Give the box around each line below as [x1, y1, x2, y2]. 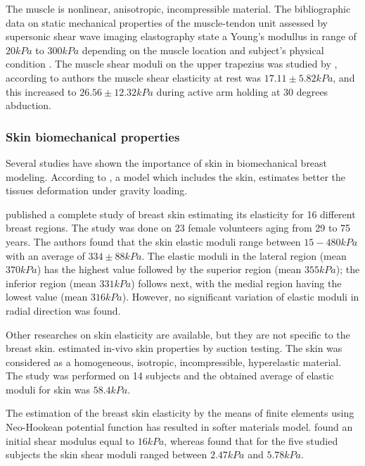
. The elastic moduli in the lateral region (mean [141, 248, 347, 263]
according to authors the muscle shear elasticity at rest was [6, 70, 262, 84]
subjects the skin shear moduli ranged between [6, 447, 207, 462]
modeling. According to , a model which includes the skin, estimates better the [6, 169, 345, 184]
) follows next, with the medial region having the [131, 275, 342, 290]
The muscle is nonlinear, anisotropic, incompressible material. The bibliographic [6, 1, 351, 15]
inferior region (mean [6, 275, 96, 290]
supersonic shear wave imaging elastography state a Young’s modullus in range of [6, 29, 357, 44]
